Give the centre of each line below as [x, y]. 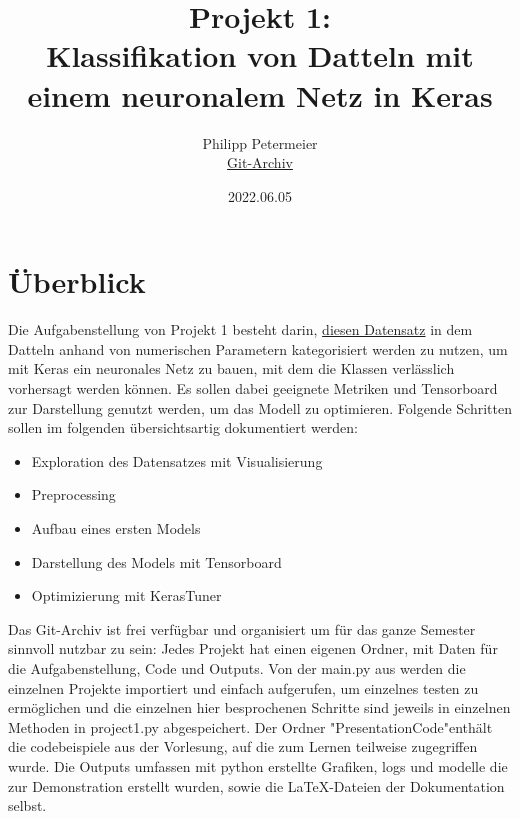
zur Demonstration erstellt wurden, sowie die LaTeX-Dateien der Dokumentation [256, 785]
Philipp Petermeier [260, 142]
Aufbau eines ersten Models [116, 527]
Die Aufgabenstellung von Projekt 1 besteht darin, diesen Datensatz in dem [240, 329]
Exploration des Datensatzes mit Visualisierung [177, 460]
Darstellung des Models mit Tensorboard [156, 561]
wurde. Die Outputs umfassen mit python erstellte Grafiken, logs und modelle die [258, 765]
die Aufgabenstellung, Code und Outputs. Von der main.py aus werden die [237, 667]
